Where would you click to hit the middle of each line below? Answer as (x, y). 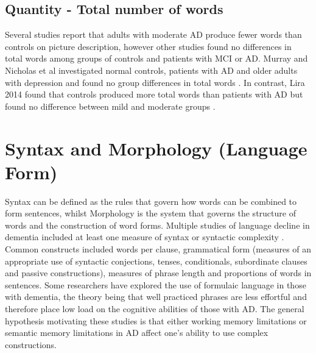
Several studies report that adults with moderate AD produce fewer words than (153, 34)
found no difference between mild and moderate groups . (110, 106)
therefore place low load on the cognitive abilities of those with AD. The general (155, 309)
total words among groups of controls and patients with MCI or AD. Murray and (156, 58)
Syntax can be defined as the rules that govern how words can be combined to (151, 201)
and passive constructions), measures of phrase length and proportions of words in (158, 273)
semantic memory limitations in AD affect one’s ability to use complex (137, 333)
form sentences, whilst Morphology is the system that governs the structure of (150, 213)
